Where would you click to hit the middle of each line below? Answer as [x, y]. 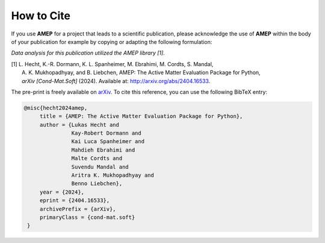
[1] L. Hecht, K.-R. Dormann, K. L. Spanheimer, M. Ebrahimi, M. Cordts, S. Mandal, [112, 64]
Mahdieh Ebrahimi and [103, 150]
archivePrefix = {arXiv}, [78, 209]
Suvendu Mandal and [100, 167]
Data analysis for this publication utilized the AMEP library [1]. [88, 53]
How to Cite [41, 16]
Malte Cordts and [97, 158]
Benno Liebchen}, [97, 184]
